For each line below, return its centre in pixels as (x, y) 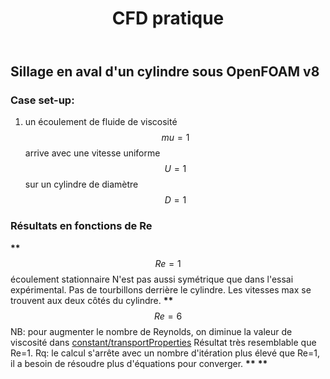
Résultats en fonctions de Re (81, 226)
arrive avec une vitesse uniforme (92, 153)
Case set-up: (42, 100)
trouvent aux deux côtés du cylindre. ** (92, 300)
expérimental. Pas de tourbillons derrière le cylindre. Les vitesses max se (161, 289)
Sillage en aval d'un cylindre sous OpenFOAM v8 (165, 72)
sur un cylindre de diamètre (81, 184)
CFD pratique (168, 18)
